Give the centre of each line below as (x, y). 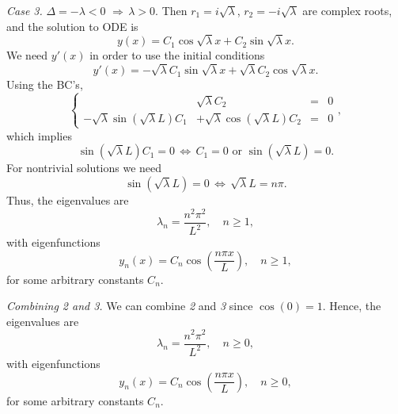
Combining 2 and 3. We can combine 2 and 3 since (130, 306)
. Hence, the (352, 306)
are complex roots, (347, 10)
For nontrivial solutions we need (84, 168)
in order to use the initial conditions (177, 55)
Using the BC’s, (45, 84)
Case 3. (25, 10)
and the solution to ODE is (72, 26)
